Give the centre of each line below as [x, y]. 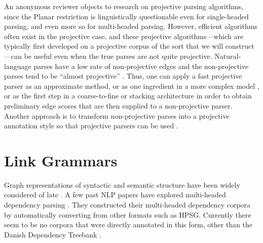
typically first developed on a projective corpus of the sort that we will [114, 46]
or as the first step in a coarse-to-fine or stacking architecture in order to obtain [128, 96]
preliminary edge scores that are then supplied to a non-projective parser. [118, 105]
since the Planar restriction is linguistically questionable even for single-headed [126, 16]
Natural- [228, 56]
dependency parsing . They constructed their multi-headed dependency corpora [127, 205]
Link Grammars [61, 160]
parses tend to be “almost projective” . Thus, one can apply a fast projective [123, 76]
